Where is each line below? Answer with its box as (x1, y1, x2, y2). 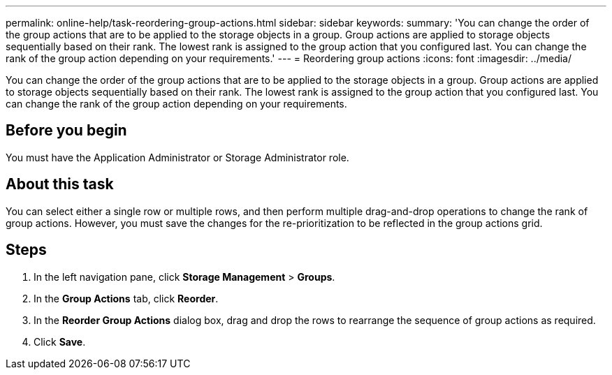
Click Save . (34, 335, 86, 348)
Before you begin (6, 122, 127, 140)
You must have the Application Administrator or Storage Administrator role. (6, 151, 349, 163)
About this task (6, 175, 114, 193)
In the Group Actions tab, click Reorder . (34, 292, 219, 304)
